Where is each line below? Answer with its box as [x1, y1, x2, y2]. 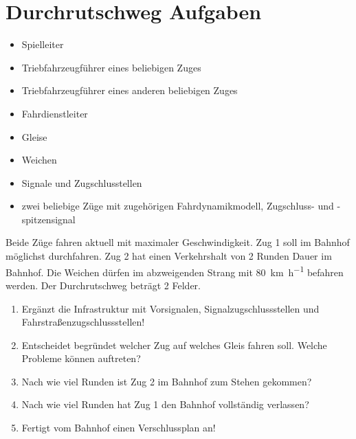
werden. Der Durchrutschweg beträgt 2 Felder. [5, 278, 201, 292]
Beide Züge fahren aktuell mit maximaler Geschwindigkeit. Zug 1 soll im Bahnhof [5, 235, 350, 249]
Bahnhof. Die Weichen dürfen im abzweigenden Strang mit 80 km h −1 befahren [5, 262, 344, 279]
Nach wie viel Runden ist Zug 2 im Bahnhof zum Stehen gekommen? [21, 374, 312, 388]
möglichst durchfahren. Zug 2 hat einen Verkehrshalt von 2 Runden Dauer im [5, 249, 332, 263]
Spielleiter [21, 37, 64, 52]
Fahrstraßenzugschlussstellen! [21, 315, 145, 329]
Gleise [21, 129, 47, 144]
